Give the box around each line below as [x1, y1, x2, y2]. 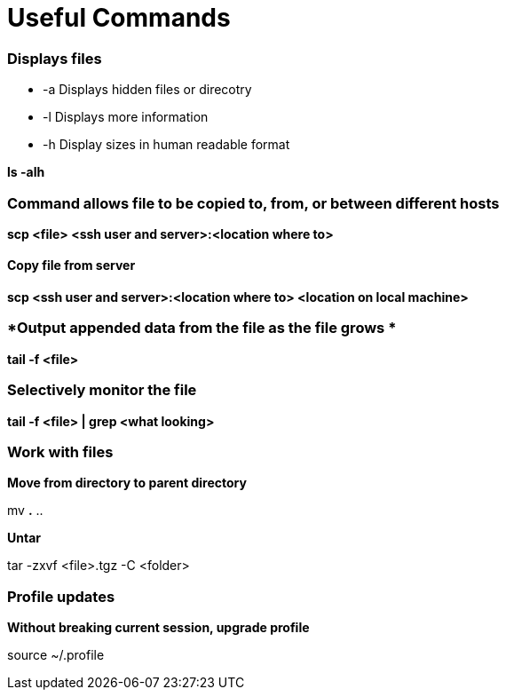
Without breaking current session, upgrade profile [7, 620, 310, 636]
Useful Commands [7, 3, 231, 33]
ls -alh [7, 164, 45, 180]
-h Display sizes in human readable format [43, 137, 290, 153]
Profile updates [7, 587, 115, 606]
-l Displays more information [43, 109, 209, 125]
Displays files [7, 49, 102, 67]
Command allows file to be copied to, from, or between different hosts [7, 194, 500, 212]
